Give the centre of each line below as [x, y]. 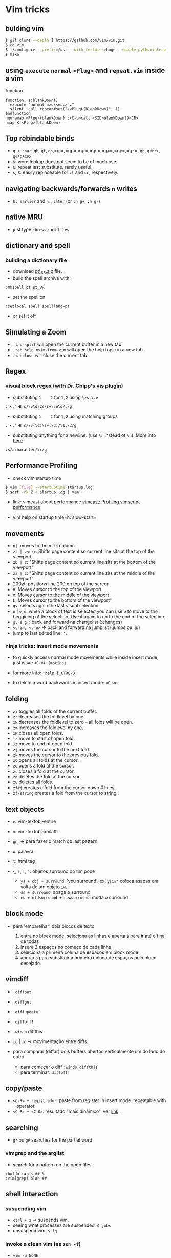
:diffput [22, 992]
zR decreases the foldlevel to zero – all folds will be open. [73, 722]
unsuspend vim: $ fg [35, 1231]
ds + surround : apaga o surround [55, 892]
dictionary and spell [38, 245]
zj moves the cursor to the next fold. [51, 750]
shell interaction [32, 1194]
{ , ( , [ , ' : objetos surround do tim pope [54, 871]
